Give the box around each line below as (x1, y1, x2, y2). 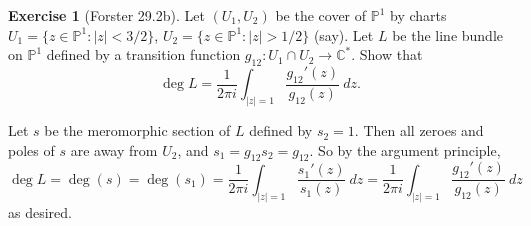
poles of (8, 139, 55, 160)
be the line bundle (392, 24, 504, 45)
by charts (390, 5, 447, 25)
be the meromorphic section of (44, 120, 231, 141)
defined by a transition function (46, 44, 241, 65)
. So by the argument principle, (309, 139, 501, 160)
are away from (70, 139, 158, 160)
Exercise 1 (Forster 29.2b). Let (8, 5, 205, 25)
